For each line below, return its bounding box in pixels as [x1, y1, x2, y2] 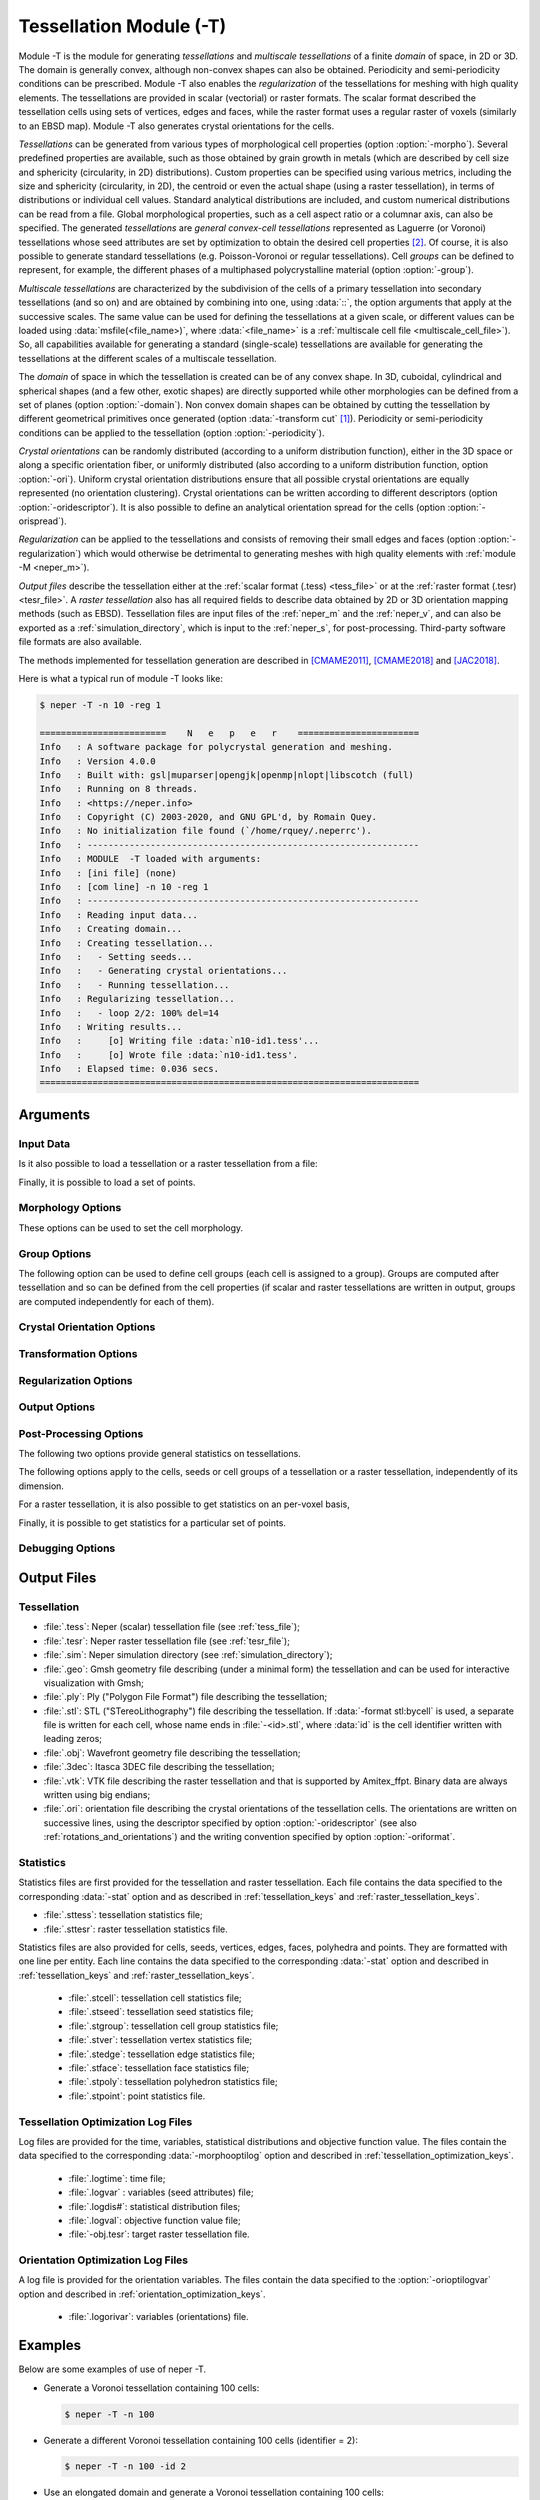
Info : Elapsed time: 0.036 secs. [39, 1063, 220, 1075]
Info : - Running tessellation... [39, 979, 230, 990]
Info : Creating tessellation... [39, 937, 214, 949]
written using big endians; [43, 1789, 151, 1801]
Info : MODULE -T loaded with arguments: [39, 853, 262, 865]
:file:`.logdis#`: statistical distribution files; [68, 2200, 241, 2212]
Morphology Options [18, 1201, 122, 1215]
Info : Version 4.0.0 [39, 755, 157, 767]
